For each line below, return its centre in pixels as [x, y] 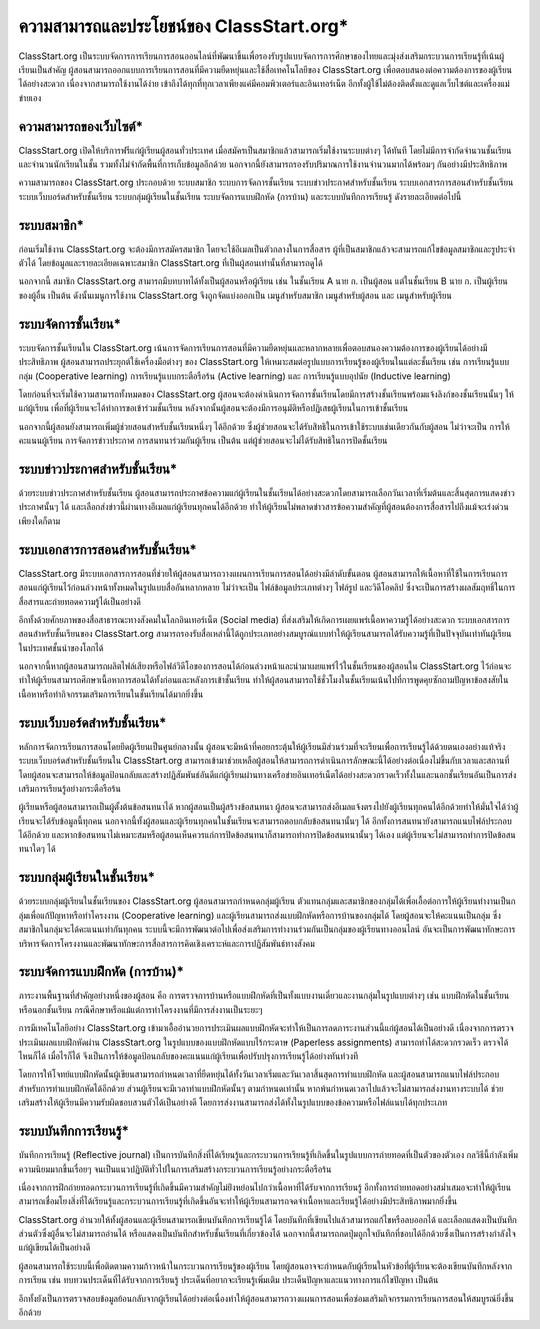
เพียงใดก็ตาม [39, 521]
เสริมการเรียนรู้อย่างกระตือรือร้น [70, 788]
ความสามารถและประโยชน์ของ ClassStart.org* [183, 26]
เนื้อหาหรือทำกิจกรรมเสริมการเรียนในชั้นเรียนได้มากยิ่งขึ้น [111, 694]
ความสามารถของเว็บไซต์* [81, 126]
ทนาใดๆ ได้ [37, 849]
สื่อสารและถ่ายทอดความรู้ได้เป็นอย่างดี [80, 601]
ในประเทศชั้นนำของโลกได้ [61, 647]
